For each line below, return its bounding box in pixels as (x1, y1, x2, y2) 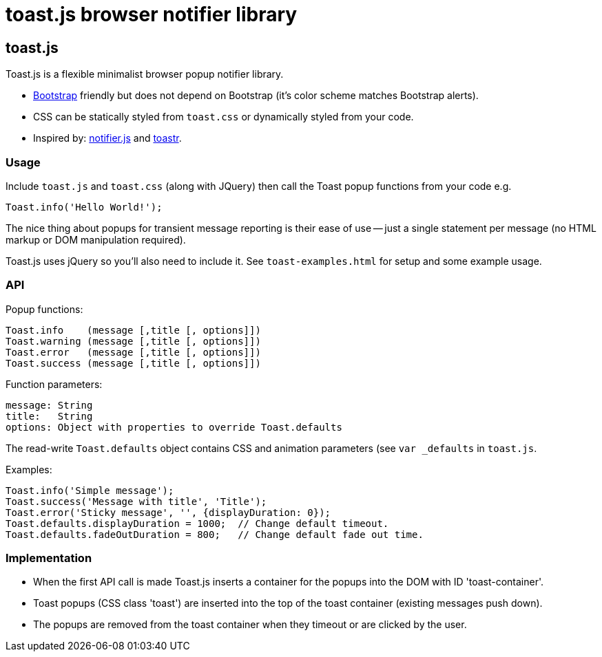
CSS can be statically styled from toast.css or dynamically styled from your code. (33, 111, 414, 123)
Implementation (6, 551, 92, 566)
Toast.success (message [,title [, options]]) (6, 357, 261, 369)
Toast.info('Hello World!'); (6, 201, 163, 213)
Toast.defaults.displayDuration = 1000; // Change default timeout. (6, 517, 389, 529)
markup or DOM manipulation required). (6, 233, 186, 246)
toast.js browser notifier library (6, 3, 298, 26)
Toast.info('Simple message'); (6, 484, 174, 496)
